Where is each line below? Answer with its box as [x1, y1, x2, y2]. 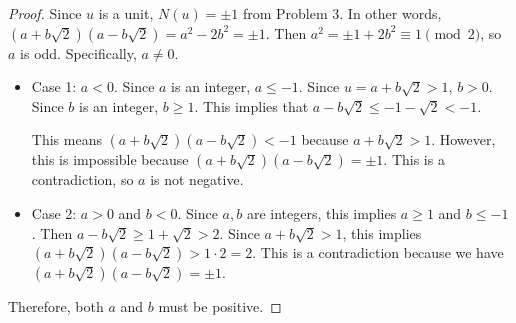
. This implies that [194, 95, 309, 116]
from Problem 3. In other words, [242, 3, 442, 23]
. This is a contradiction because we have [252, 242, 504, 263]
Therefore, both [8, 296, 104, 317]
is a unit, [98, 3, 154, 23]
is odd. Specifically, [20, 42, 137, 63]
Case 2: [31, 202, 77, 223]
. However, [431, 129, 496, 150]
